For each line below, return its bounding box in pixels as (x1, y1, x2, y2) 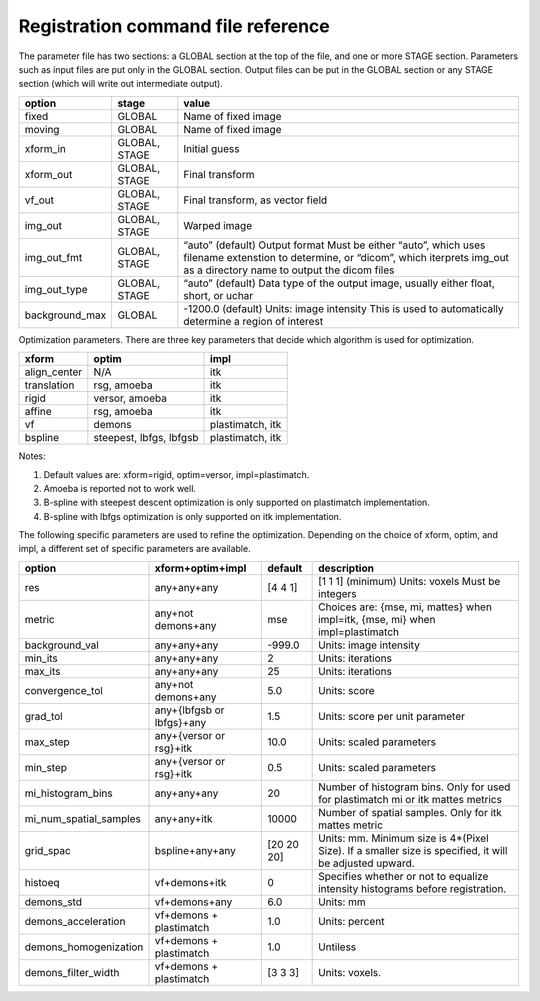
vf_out (24, 193, 55, 207)
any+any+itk (154, 811, 213, 825)
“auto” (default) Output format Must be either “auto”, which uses (183, 238, 486, 252)
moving (24, 122, 60, 136)
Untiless (318, 940, 357, 954)
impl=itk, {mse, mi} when (318, 612, 436, 626)
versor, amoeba (93, 391, 167, 405)
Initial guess (183, 141, 240, 155)
